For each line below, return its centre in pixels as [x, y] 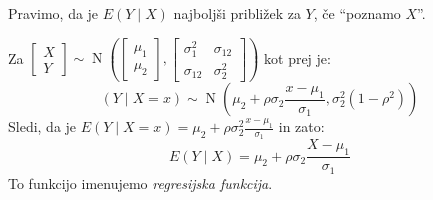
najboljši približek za [237, 13]
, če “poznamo [357, 13]
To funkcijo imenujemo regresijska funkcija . [140, 182]
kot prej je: [297, 57]
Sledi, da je [42, 126]
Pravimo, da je [53, 13]
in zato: [301, 126]
